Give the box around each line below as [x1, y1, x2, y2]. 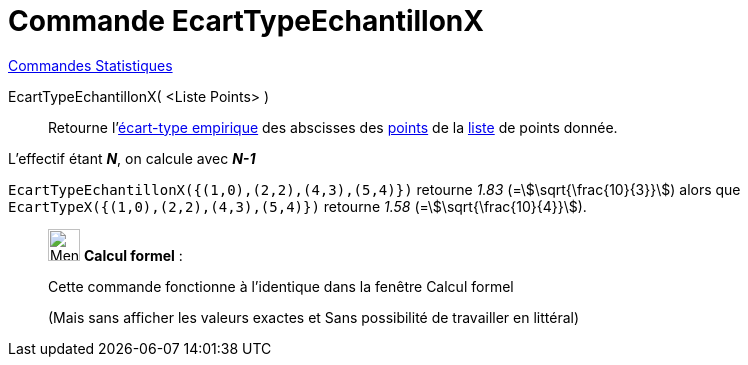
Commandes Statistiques [8, 56, 173, 74]
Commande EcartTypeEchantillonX [8, 4, 484, 38]
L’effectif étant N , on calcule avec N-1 [8, 149, 256, 167]
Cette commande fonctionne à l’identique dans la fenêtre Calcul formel [48, 277, 514, 295]
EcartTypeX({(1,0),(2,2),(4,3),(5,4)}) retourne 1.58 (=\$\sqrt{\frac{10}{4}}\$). [8, 197, 587, 215]
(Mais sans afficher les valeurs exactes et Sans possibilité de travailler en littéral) [48, 308, 580, 326]
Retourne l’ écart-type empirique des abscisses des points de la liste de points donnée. [48, 118, 618, 136]
